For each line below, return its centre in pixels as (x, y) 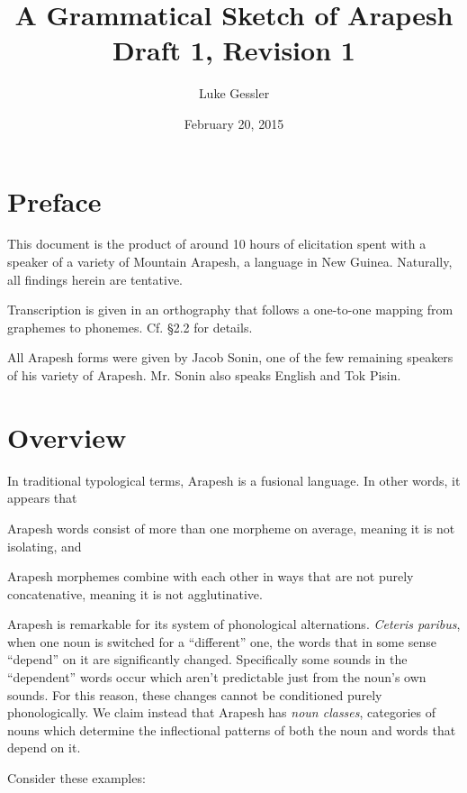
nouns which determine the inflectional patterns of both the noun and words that (232, 729)
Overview (67, 437)
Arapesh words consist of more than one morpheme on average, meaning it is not (231, 528)
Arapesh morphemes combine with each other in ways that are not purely (211, 576)
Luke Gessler (234, 93)
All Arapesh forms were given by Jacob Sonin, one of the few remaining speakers (230, 357)
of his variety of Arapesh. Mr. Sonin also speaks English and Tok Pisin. (204, 375)
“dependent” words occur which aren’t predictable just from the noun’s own (217, 677)
